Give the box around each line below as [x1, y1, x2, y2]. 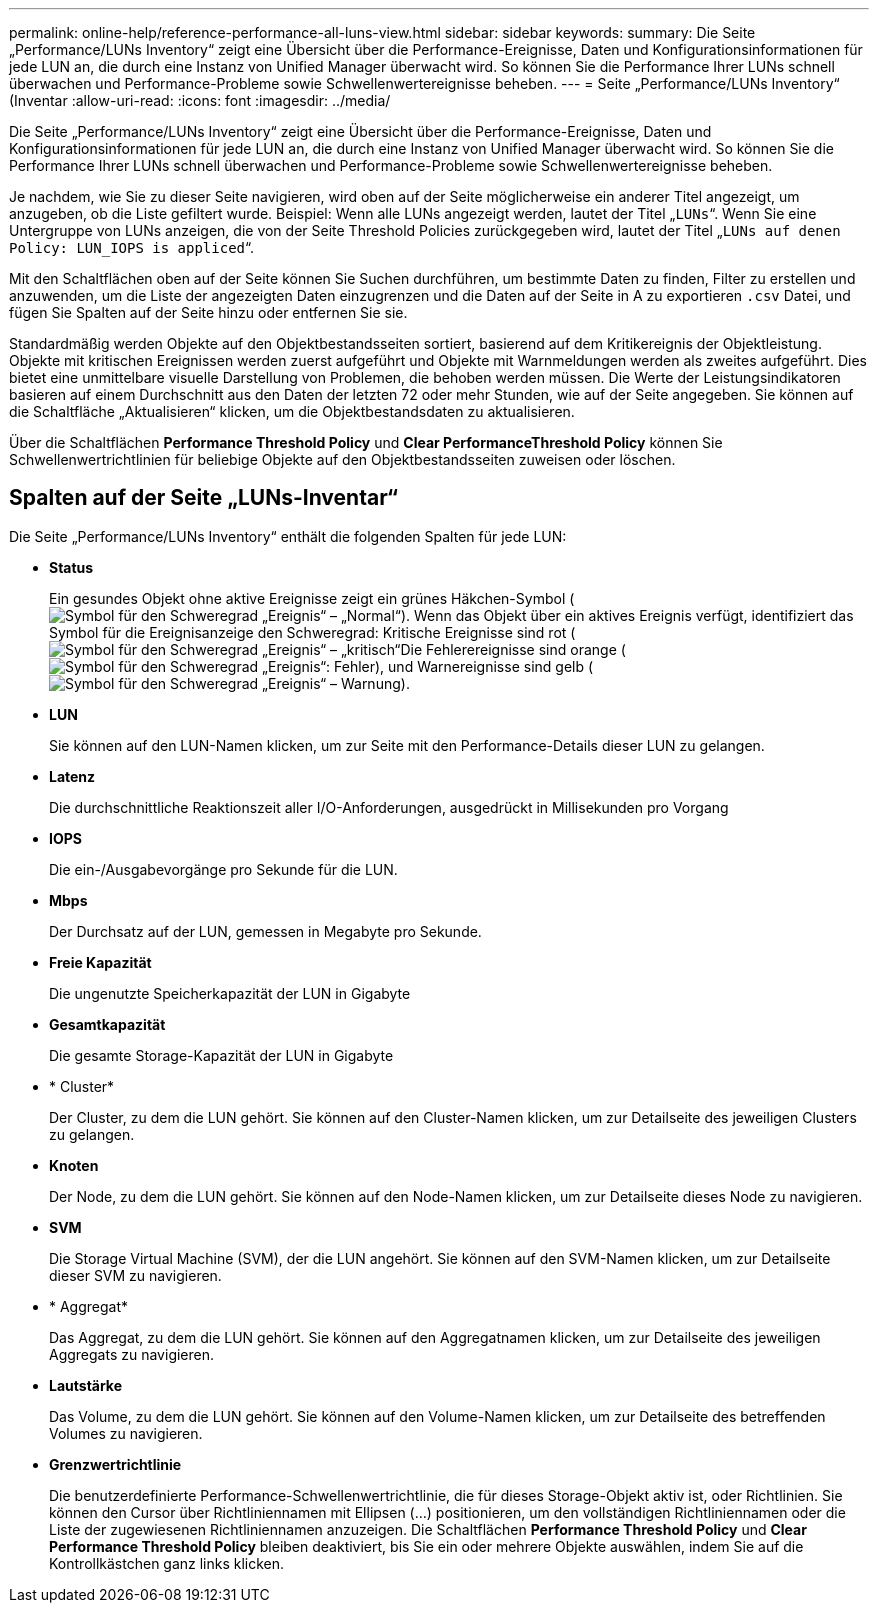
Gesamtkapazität [49, 1015, 166, 1033]
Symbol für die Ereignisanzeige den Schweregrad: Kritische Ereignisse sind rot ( [49, 623, 576, 641]
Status [49, 558, 94, 576]
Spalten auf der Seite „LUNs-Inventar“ [9, 485, 399, 511]
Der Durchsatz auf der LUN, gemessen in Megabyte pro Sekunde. [49, 922, 482, 940]
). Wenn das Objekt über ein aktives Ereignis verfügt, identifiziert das [400, 606, 854, 624]
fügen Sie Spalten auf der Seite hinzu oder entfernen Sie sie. [9, 304, 408, 321]
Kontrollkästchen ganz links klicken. [49, 1554, 285, 1572]
